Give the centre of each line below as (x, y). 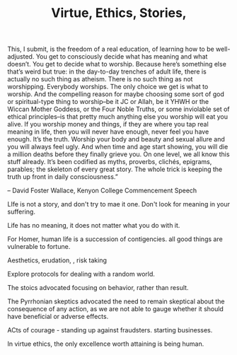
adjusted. (21, 57)
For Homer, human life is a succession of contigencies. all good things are (115, 239)
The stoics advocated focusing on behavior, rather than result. (98, 288)
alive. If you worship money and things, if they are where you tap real (108, 124)
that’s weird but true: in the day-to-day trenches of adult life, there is (107, 71)
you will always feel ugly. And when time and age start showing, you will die (118, 147)
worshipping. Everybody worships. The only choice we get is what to (108, 87)
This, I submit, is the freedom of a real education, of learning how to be (111, 49)
